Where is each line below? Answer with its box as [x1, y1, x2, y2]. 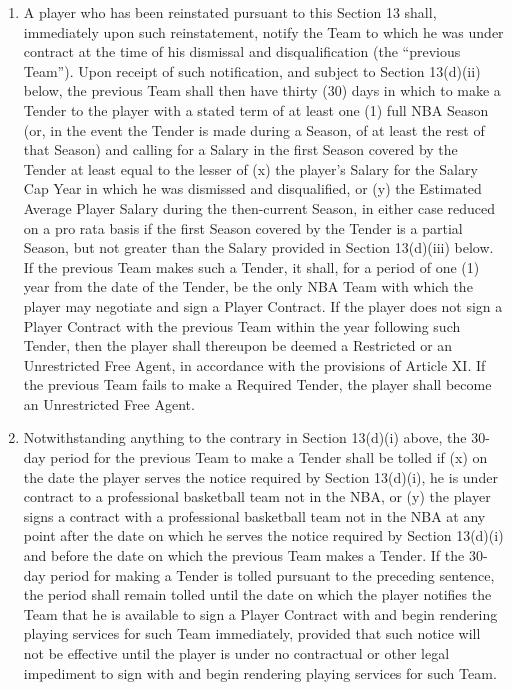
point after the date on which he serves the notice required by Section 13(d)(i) [23, 525, 504, 546]
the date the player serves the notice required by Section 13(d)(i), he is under [23, 466, 498, 487]
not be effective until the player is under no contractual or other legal [23, 643, 450, 663]
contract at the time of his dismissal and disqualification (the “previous [23, 41, 461, 62]
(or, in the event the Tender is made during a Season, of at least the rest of [23, 119, 485, 140]
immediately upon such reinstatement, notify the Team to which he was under [23, 21, 504, 42]
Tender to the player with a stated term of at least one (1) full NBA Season [23, 99, 489, 120]
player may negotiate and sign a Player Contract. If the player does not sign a [23, 295, 503, 316]
